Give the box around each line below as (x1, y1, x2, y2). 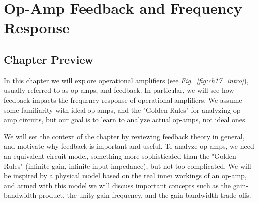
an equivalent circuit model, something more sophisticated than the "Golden (4, 150, 236, 161)
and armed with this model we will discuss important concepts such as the (4, 180, 231, 190)
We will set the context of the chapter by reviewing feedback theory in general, (4, 131, 245, 141)
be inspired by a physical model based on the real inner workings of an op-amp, (4, 170, 247, 181)
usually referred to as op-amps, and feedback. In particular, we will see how (4, 85, 234, 95)
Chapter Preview (4, 51, 93, 67)
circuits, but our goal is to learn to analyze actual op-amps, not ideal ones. (19, 114, 247, 125)
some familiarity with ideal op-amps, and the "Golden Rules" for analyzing (4, 104, 231, 115)
